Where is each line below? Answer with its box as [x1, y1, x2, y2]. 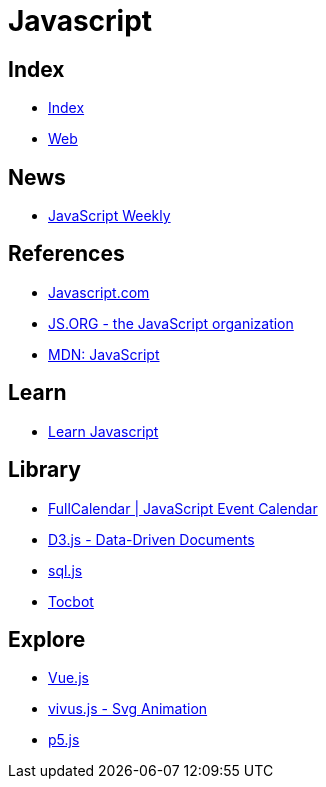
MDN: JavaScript [48, 345, 160, 363]
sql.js [48, 561, 83, 579]
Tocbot [48, 592, 94, 610]
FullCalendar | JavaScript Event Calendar [48, 499, 318, 517]
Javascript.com [48, 283, 150, 301]
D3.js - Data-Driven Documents [48, 530, 255, 548]
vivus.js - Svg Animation [48, 700, 208, 718]
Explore [8, 626, 86, 652]
